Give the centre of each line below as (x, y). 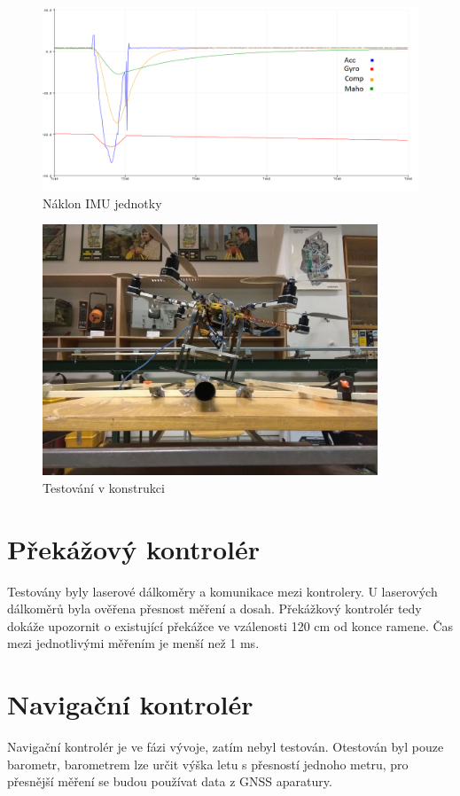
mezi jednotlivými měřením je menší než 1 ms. (133, 643)
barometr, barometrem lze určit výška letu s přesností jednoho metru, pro (208, 764)
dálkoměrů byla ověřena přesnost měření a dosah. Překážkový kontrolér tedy (214, 609)
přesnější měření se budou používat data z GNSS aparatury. (170, 781)
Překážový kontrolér (133, 548)
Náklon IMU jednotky (102, 203)
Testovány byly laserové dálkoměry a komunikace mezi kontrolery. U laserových (222, 591)
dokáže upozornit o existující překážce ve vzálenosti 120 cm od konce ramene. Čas (230, 625)
